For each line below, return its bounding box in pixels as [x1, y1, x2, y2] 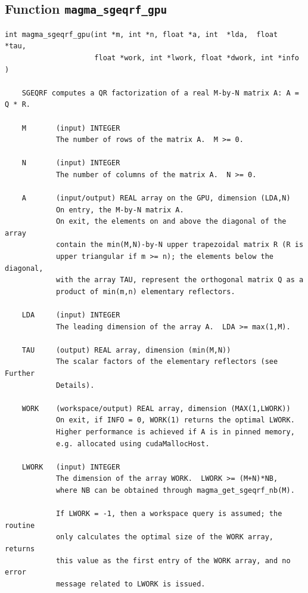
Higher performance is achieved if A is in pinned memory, [55, 427, 295, 436]
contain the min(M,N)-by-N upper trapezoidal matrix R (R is [55, 240, 304, 249]
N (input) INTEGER [21, 159, 120, 168]
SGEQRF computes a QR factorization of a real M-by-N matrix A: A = [21, 88, 299, 97]
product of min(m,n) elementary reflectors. [55, 287, 235, 296]
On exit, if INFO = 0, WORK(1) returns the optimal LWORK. [55, 416, 295, 425]
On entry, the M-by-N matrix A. [55, 205, 184, 214]
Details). [55, 381, 95, 390]
